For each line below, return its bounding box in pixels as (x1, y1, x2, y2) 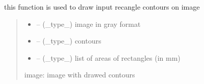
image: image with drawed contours (24, 69, 135, 80)
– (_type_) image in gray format (36, 18, 141, 29)
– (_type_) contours (36, 35, 101, 46)
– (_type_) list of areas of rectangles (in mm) (36, 52, 181, 63)
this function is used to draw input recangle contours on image (4, 2, 200, 12)
